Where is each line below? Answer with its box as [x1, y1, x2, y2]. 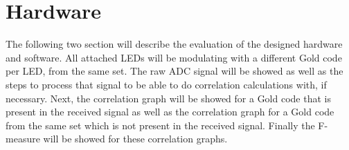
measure [6, 131, 40, 146]
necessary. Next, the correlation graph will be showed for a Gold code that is [6, 91, 331, 105]
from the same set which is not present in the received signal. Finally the [6, 118, 315, 132]
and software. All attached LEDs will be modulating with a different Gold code [6, 50, 342, 64]
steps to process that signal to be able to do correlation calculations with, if [6, 77, 327, 91]
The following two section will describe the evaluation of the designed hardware [6, 37, 343, 51]
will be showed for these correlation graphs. [43, 131, 228, 146]
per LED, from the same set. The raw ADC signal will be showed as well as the [6, 64, 343, 78]
